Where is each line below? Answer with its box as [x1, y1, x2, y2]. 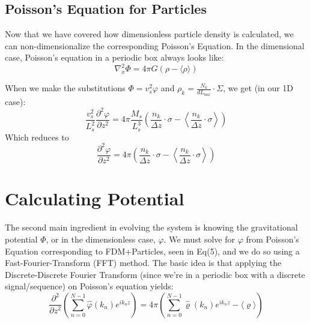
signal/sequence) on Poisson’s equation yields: [5, 280, 174, 292]
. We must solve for [163, 232, 236, 245]
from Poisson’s [246, 232, 299, 245]
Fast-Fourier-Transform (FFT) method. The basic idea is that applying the [5, 256, 282, 269]
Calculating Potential [5, 186, 184, 211]
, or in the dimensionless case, [46, 232, 156, 245]
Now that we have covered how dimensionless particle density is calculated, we [5, 28, 294, 40]
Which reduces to [5, 130, 69, 143]
